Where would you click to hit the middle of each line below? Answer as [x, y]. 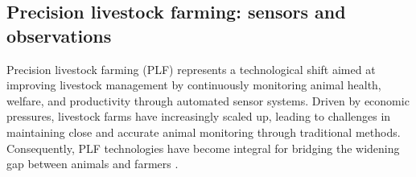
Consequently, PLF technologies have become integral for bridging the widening [203, 148]
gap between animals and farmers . [93, 164]
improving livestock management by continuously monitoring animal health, [194, 85]
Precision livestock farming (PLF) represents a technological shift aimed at [191, 69]
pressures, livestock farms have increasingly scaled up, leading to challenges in [199, 116]
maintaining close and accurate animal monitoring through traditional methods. [204, 132]
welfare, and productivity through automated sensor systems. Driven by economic [208, 100]
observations [59, 35]
